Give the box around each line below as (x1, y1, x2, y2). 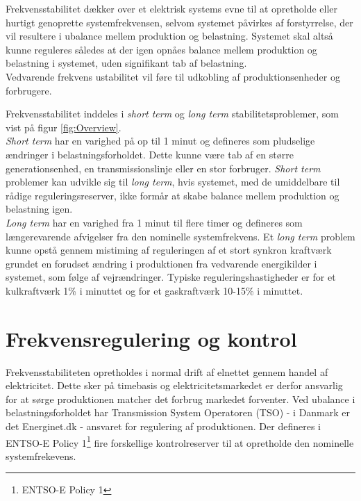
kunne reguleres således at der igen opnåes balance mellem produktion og (6, 42, 317, 56)
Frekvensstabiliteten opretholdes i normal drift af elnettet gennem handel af (6, 364, 328, 379)
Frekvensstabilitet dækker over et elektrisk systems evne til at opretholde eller (6, 1, 338, 15)
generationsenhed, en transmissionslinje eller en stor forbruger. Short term (6, 161, 321, 175)
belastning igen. (6, 202, 73, 216)
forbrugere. (6, 83, 52, 97)
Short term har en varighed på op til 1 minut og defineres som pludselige (6, 133, 315, 148)
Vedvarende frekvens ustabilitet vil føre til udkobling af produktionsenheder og (6, 69, 340, 83)
